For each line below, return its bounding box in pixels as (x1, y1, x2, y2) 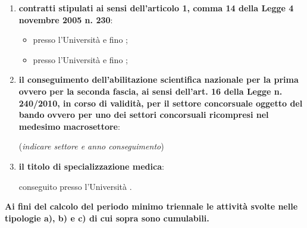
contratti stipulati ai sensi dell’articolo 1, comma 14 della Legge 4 (18, 2, 294, 14)
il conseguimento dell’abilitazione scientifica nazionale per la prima (18, 73, 299, 86)
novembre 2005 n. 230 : (18, 13, 113, 26)
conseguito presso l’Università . (18, 180, 132, 192)
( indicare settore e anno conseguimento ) (18, 140, 164, 152)
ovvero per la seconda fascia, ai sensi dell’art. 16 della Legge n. (18, 85, 283, 97)
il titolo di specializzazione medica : (18, 160, 164, 172)
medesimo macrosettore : (18, 120, 120, 132)
